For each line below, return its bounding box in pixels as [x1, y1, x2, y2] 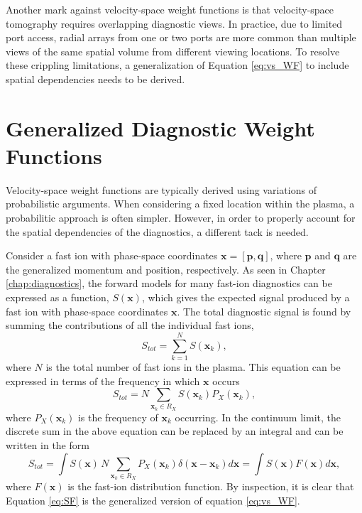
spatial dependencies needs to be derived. [6, 71, 185, 86]
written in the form [6, 438, 89, 453]
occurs [212, 373, 240, 388]
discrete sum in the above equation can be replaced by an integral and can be [6, 423, 344, 438]
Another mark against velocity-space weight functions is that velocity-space [6, 2, 334, 16]
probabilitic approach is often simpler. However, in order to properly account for [6, 210, 356, 225]
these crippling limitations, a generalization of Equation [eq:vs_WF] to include [6, 58, 349, 72]
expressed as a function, [6, 290, 109, 305]
